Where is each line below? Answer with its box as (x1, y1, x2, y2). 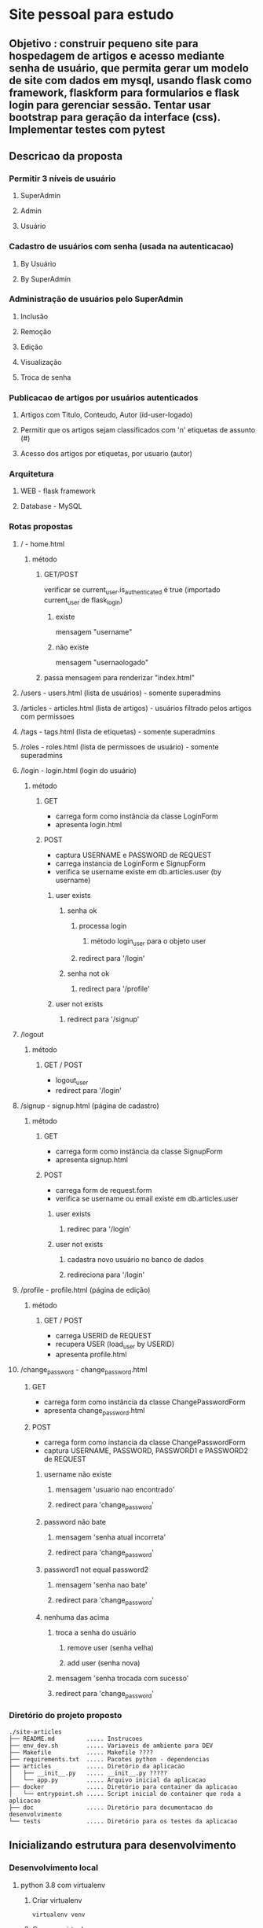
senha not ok (67, 969, 110, 978)
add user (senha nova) (67, 1658, 141, 1668)
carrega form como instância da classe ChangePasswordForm (43, 1397, 246, 1407)
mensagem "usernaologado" (55, 658, 148, 668)
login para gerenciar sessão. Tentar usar (9, 98, 211, 112)
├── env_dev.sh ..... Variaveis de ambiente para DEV (9, 1742, 214, 1750)
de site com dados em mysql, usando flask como (9, 73, 252, 87)
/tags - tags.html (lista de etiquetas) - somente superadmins (20, 727, 215, 737)
